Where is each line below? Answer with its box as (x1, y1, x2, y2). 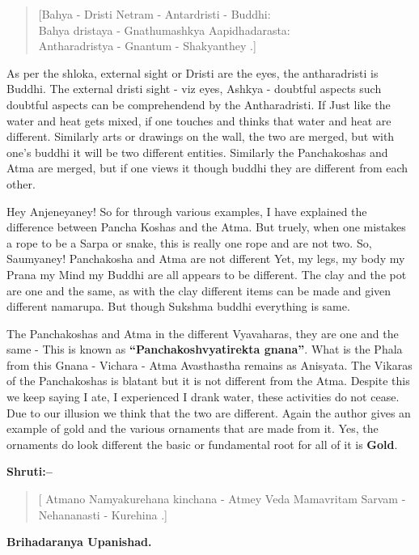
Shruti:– (6, 463, 53, 480)
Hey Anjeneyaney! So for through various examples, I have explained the (6, 202, 367, 219)
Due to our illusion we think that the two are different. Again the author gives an (6, 404, 411, 421)
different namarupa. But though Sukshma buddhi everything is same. (6, 298, 350, 315)
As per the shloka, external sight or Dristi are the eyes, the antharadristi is (6, 64, 379, 81)
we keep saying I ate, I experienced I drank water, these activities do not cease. (6, 388, 400, 405)
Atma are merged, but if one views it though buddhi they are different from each (6, 159, 408, 176)
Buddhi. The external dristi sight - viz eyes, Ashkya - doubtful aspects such (6, 80, 382, 97)
